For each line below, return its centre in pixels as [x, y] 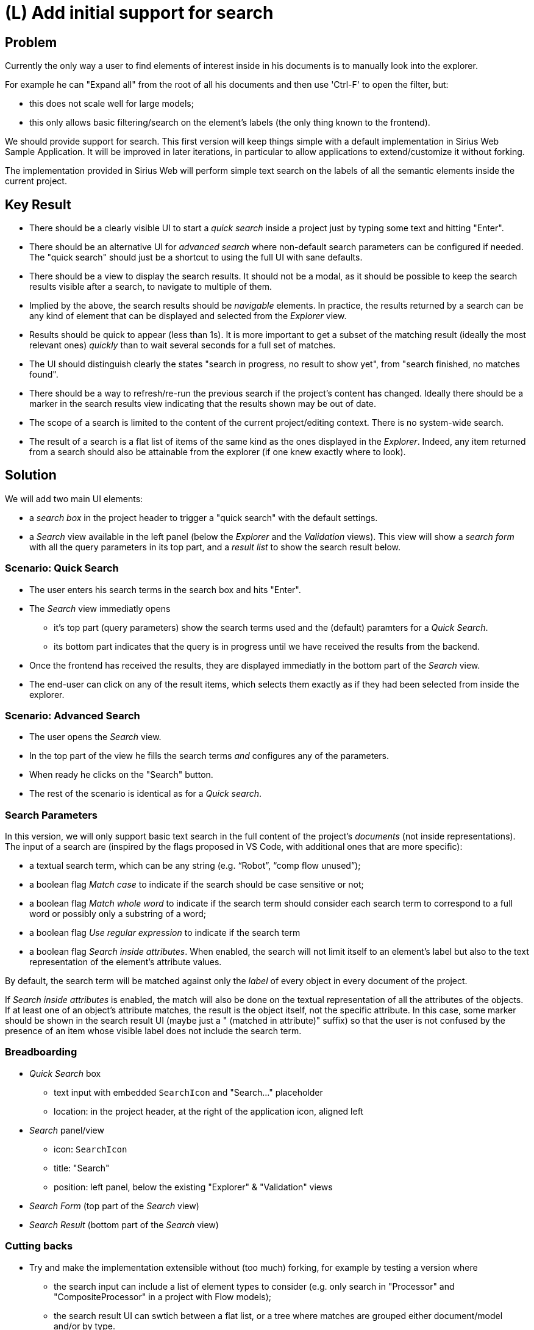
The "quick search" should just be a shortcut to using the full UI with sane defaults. [196, 257]
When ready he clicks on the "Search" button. [121, 775]
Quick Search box [65, 1073]
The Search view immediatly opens [100, 608]
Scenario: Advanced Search [73, 715]
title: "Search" [82, 1168]
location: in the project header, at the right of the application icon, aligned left [208, 1111]
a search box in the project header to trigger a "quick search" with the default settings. [204, 517]
